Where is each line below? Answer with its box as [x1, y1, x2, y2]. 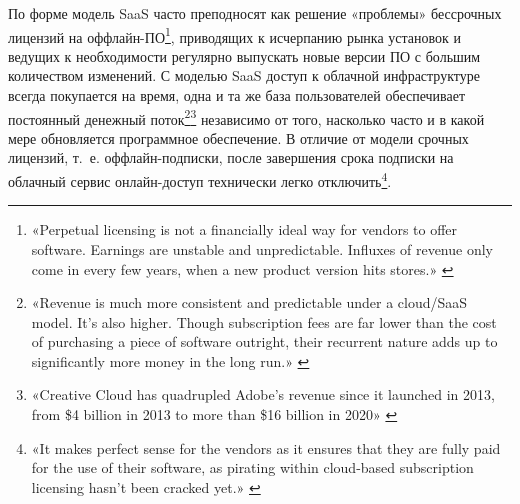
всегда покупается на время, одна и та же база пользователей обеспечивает [8, 85, 466, 106]
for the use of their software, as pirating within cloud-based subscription [31, 457, 474, 478]
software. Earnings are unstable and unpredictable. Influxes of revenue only [31, 238, 493, 259]
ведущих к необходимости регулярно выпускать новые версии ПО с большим [8, 45, 481, 66]
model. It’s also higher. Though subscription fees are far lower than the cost [31, 311, 497, 332]
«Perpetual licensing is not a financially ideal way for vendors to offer [31, 219, 458, 240]
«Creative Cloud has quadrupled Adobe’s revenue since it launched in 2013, [31, 384, 495, 405]
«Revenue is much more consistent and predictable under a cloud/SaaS [31, 292, 468, 313]
